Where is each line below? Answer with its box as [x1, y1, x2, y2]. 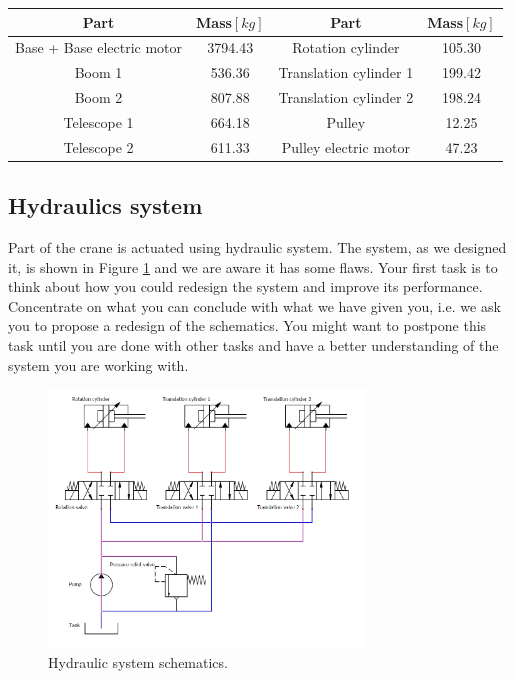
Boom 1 [74, 62, 123, 83]
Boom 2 [74, 87, 123, 108]
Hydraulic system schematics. [48, 652, 228, 673]
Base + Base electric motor [15, 37, 183, 58]
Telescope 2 [63, 136, 134, 157]
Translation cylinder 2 [278, 87, 414, 108]
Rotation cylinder [292, 37, 400, 58]
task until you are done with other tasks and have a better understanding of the [8, 334, 499, 355]
